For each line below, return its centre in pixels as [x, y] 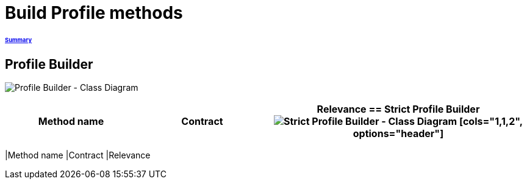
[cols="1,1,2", [491, 122]
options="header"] [398, 134]
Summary [19, 40]
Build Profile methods [94, 13]
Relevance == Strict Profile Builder [398, 109]
